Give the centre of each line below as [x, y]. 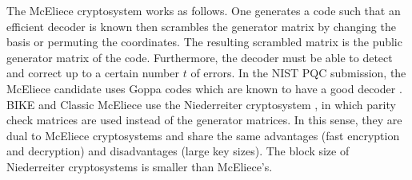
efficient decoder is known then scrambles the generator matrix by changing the [201, 26]
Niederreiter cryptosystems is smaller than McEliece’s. [140, 166]
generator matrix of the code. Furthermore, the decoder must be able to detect [200, 57]
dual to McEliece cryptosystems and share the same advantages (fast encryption [203, 135]
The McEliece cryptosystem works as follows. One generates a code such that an [204, 10]
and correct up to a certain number [93, 73]
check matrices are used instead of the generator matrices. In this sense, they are [204, 120]
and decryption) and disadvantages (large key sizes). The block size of [178, 151]
